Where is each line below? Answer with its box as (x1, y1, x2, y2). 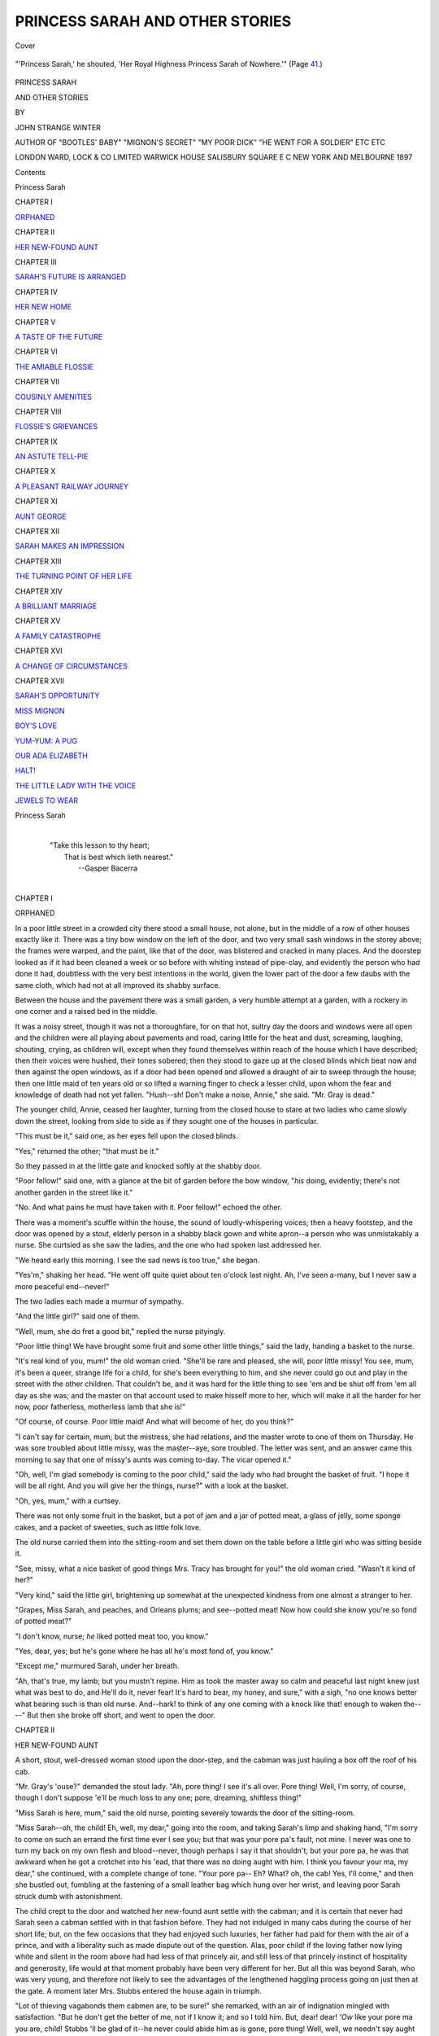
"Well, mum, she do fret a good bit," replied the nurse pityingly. (15, 1326, 226, 1336)
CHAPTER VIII (15, 406, 62, 416)
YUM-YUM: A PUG (15, 735, 77, 745)
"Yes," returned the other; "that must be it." (15, 1146, 159, 1156)
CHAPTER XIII (15, 556, 62, 566)
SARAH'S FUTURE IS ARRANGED (15, 272, 126, 282)
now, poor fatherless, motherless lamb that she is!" (15, 1402, 186, 1412)
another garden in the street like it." (15, 1187, 133, 1197)
